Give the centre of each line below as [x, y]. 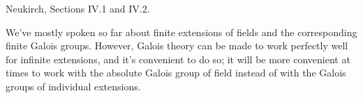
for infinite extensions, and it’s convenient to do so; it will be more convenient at [178, 59]
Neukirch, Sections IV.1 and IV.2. [78, 8]
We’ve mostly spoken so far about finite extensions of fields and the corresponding [181, 32]
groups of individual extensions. [73, 86]
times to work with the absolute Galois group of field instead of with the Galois [176, 73]
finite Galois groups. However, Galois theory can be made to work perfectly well [177, 46]
